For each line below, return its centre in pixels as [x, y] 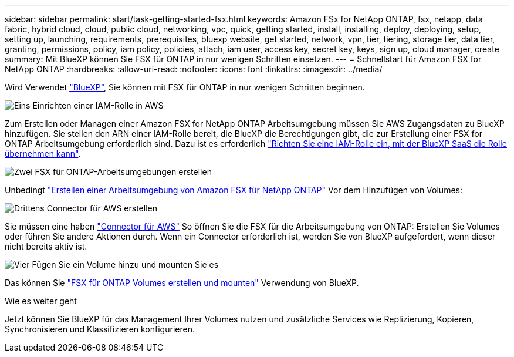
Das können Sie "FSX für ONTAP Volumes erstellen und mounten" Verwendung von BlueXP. [182, 283]
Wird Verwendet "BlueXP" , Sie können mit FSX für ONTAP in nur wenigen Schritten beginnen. [185, 87]
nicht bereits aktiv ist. [46, 246]
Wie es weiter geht [41, 301]
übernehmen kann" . [43, 154]
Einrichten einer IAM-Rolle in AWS [98, 105]
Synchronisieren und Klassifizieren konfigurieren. [100, 329]
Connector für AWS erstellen [102, 208]
